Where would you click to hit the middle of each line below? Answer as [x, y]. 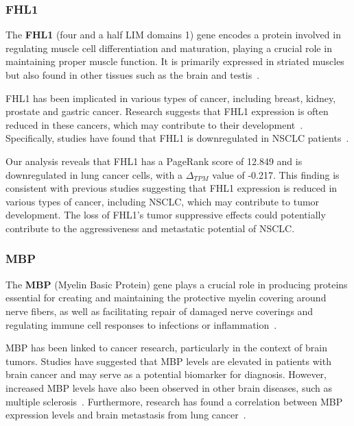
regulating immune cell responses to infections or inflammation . [141, 324]
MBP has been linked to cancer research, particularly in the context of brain [167, 348]
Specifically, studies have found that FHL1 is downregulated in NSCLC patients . [177, 138]
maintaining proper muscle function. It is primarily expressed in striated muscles [175, 61]
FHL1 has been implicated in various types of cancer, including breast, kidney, [171, 98]
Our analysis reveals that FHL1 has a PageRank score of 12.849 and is [154, 161]
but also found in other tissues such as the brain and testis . [133, 75]
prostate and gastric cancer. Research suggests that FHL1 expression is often [167, 111]
